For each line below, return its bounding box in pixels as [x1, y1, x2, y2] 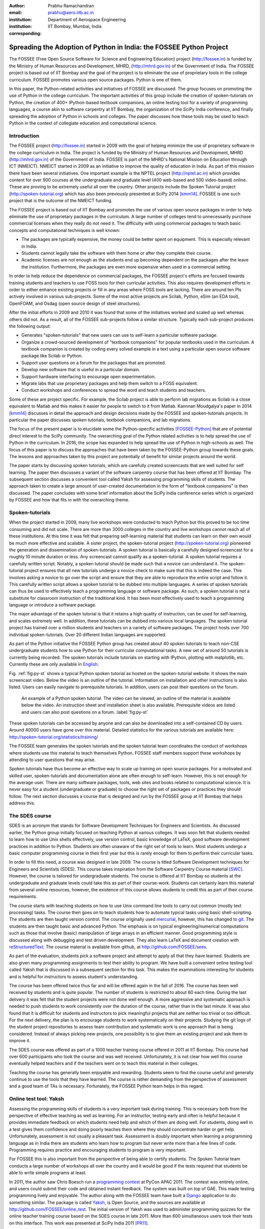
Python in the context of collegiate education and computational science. [9, 120, 157, 126]
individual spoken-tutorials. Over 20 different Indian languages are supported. [9, 632, 167, 638]
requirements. [9, 894, 38, 900]
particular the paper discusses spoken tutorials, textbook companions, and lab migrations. [9, 417, 191, 423]
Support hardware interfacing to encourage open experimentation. [21, 374, 156, 380]
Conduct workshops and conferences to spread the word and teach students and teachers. [21, 387, 206, 393]
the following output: [9, 323, 51, 329]
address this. [9, 800, 35, 806]
